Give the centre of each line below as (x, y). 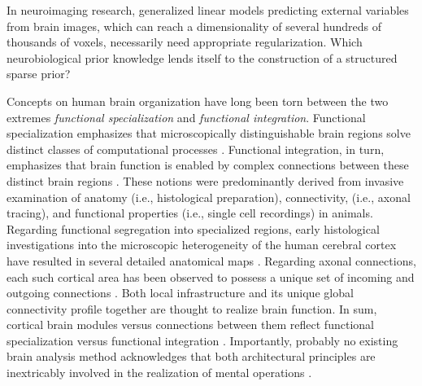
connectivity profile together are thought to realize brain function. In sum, (192, 308)
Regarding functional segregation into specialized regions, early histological (193, 228)
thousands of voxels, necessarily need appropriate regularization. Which (185, 42)
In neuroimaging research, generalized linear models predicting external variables (208, 10)
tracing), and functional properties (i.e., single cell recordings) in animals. (190, 213)
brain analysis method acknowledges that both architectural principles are (191, 356)
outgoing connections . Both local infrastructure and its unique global (180, 293)
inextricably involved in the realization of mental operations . (159, 373)
